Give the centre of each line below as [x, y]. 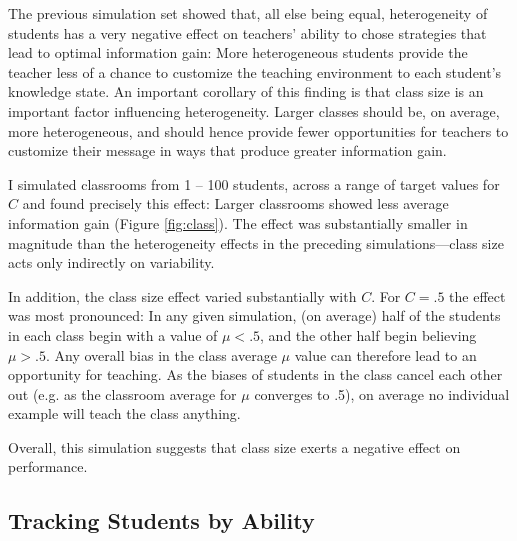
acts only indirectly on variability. [111, 262]
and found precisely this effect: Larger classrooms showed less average [235, 203]
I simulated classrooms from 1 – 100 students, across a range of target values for [254, 183]
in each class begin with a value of [113, 334]
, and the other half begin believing [368, 334]
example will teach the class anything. [124, 413]
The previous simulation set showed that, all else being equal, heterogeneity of [248, 13]
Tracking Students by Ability [161, 520]
